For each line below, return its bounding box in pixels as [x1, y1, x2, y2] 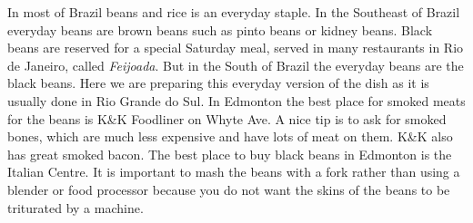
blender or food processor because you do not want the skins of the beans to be [7, 179, 450, 199]
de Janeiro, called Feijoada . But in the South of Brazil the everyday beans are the [7, 55, 464, 74]
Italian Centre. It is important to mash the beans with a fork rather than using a [7, 162, 460, 181]
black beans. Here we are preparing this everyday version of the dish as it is [7, 73, 429, 92]
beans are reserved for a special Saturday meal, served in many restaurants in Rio [7, 38, 464, 57]
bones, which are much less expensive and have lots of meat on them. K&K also [7, 127, 453, 146]
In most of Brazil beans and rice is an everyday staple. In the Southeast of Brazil [7, 3, 460, 21]
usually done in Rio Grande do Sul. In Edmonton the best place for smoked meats [7, 91, 466, 110]
